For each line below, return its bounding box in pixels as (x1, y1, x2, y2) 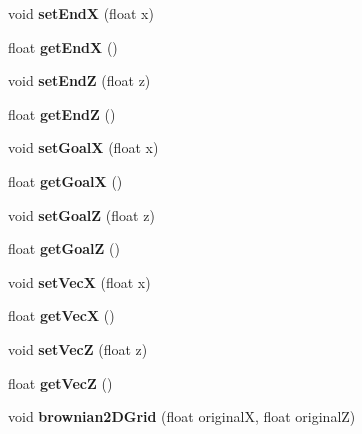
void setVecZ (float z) (8, 338, 148, 359)
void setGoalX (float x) (8, 137, 159, 158)
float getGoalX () (8, 170, 123, 191)
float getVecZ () (8, 372, 113, 393)
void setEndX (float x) (8, 3, 154, 23)
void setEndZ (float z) (8, 70, 151, 91)
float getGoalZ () (8, 238, 120, 259)
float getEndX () (8, 36, 118, 57)
